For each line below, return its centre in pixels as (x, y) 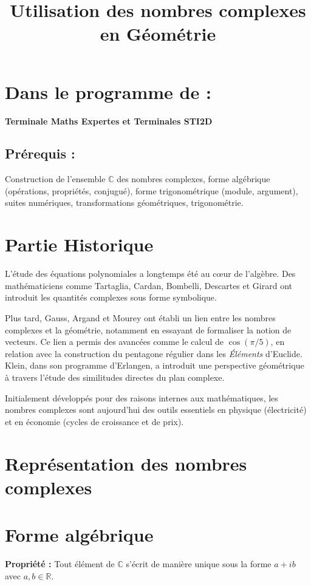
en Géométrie (158, 34)
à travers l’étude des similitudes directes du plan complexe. (115, 377)
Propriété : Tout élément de (60, 564)
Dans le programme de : (108, 91)
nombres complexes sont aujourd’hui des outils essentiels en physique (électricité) (156, 410)
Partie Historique (79, 244)
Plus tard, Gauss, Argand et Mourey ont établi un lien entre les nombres (140, 317)
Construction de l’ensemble (55, 179)
